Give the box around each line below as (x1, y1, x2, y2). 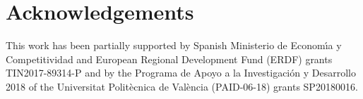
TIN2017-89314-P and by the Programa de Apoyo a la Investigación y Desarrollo (6, 65, 356, 80)
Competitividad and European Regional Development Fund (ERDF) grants (6, 51, 333, 66)
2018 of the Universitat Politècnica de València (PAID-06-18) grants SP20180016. (6, 79, 358, 93)
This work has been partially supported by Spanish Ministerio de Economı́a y (6, 38, 342, 53)
